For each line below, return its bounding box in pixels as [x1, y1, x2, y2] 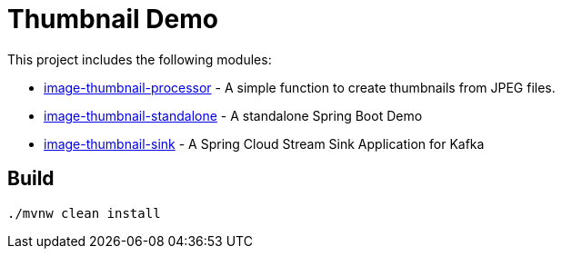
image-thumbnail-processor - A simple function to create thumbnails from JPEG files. [44, 79, 556, 95]
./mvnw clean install [7, 205, 161, 221]
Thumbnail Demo [7, 4, 218, 34]
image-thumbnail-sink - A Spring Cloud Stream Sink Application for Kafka [44, 135, 485, 152]
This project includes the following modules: [7, 51, 272, 67]
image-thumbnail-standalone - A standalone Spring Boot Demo [44, 107, 423, 123]
